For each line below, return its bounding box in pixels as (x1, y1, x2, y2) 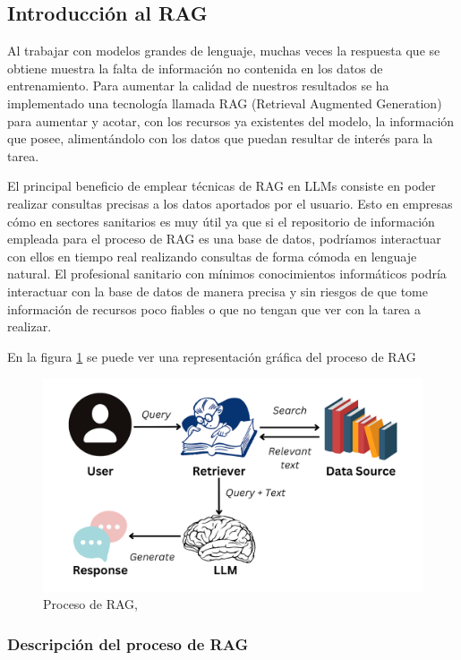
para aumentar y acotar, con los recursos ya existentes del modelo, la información (7, 111, 455, 130)
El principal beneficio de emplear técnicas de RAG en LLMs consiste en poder (7, 176, 436, 195)
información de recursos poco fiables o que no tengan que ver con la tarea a (7, 299, 422, 318)
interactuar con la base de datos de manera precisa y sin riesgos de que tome (7, 281, 428, 300)
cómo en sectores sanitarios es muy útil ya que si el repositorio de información (7, 211, 435, 230)
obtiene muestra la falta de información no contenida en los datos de (7, 58, 383, 77)
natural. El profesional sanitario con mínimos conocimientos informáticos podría (7, 264, 447, 283)
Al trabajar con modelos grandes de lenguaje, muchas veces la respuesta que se (7, 41, 440, 60)
